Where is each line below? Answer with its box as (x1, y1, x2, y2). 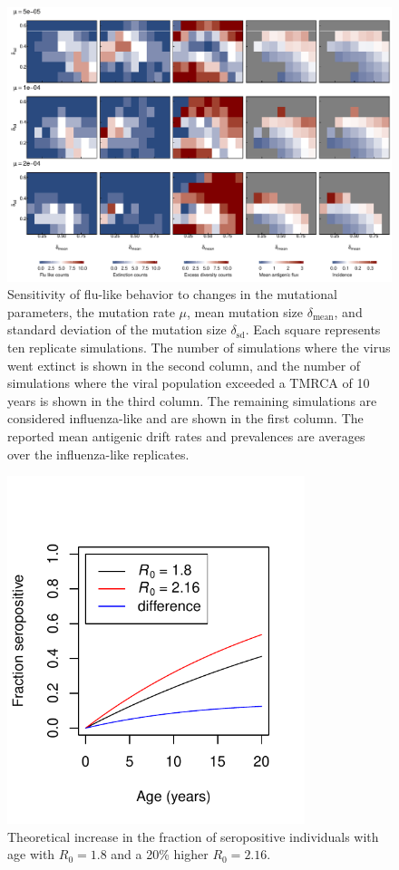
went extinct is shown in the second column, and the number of (7, 355, 361, 374)
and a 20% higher (111, 845, 209, 864)
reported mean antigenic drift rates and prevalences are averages (7, 427, 365, 446)
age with (7, 845, 55, 864)
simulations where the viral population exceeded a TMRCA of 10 (7, 373, 370, 392)
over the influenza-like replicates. (7, 444, 190, 463)
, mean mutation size (187, 302, 304, 321)
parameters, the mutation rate (7, 302, 175, 321)
